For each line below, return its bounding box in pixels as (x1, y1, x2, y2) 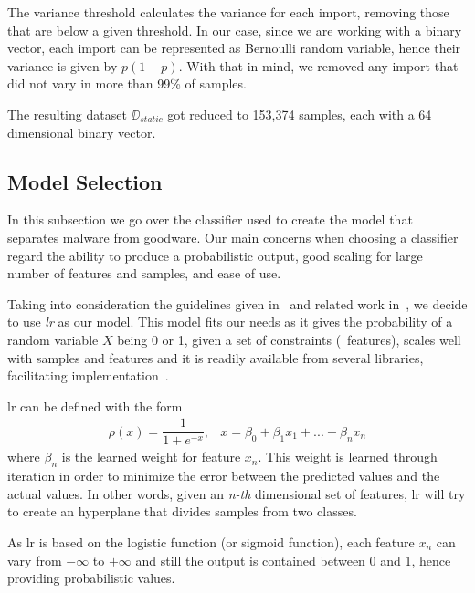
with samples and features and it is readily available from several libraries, (7, 348, 424, 367)
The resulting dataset (7, 104, 127, 123)
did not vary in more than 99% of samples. (7, 74, 247, 93)
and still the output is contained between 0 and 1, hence (135, 550, 451, 569)
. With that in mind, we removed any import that (178, 56, 459, 75)
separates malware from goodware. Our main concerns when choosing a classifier (7, 227, 459, 246)
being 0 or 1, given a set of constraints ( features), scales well (117, 329, 461, 349)
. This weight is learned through (258, 447, 438, 466)
